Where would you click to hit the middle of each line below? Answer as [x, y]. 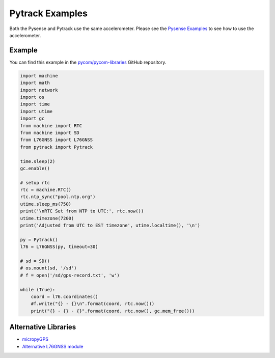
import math [35, 83]
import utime [36, 111]
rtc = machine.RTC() [46, 190]
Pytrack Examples [48, 13]
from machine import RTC [51, 126]
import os [32, 97]
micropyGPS [35, 339]
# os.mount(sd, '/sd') [48, 268]
